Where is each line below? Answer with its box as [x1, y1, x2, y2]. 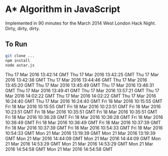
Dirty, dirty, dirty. [5, 25, 40, 31]
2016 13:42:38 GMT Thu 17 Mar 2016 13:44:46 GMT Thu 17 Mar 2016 [5, 77, 147, 83]
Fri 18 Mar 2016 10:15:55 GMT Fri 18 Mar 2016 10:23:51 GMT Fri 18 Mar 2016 [5, 104, 161, 110]
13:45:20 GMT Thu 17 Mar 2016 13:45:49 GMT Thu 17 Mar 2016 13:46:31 [5, 82, 154, 88]
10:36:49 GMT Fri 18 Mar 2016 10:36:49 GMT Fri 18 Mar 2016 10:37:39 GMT [5, 119, 161, 126]
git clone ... [5, 53, 35, 58]
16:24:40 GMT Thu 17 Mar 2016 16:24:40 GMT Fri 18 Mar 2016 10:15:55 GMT [5, 98, 163, 104]
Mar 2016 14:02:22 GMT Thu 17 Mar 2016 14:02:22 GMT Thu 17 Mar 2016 [5, 93, 156, 99]
